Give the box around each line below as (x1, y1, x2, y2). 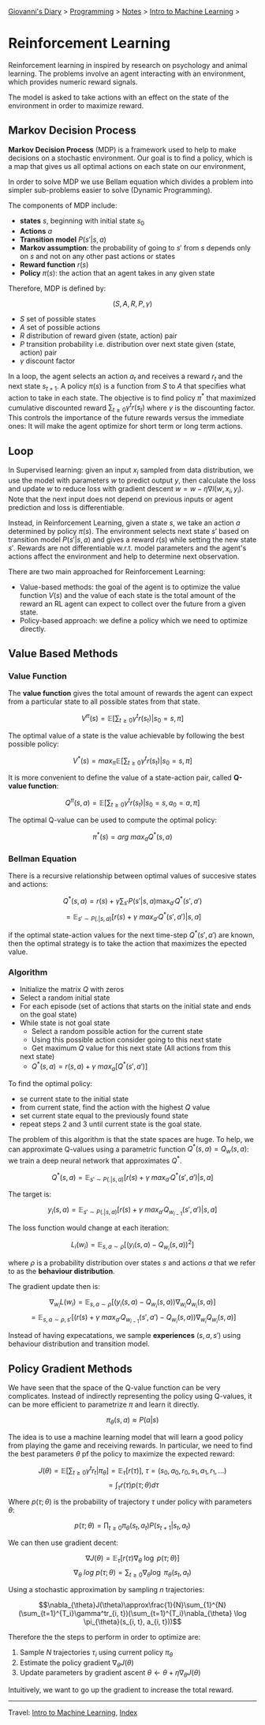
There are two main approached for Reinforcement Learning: (8, 566, 206, 576)
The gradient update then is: (8, 1282, 100, 1291)
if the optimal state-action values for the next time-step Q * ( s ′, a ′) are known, (8, 929, 255, 940)
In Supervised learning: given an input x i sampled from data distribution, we (8, 465, 254, 476)
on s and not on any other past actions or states (19, 251, 176, 261)
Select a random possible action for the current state (31, 1027, 203, 1036)
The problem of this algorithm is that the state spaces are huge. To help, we (8, 1134, 255, 1144)
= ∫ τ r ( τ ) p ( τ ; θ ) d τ (108, 1480, 159, 1491)
